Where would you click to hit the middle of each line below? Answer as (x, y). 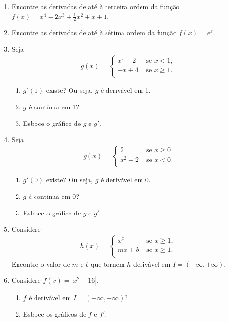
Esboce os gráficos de (55, 313)
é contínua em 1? (54, 106)
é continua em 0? (54, 196)
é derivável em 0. (125, 180)
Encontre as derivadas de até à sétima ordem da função (94, 32)
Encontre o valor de (41, 263)
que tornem (108, 263)
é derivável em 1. (125, 90)
